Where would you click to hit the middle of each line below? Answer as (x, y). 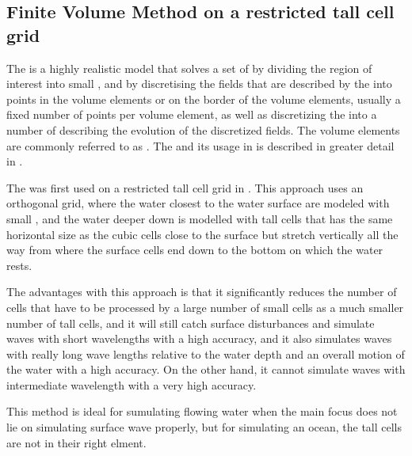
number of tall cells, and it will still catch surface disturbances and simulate (191, 323)
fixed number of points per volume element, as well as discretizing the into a (192, 114)
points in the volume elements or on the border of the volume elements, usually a (204, 99)
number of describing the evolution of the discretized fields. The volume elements (203, 129)
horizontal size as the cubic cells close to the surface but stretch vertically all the (202, 234)
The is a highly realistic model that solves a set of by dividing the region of (189, 68)
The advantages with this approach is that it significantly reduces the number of (202, 292)
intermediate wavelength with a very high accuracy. (132, 384)
